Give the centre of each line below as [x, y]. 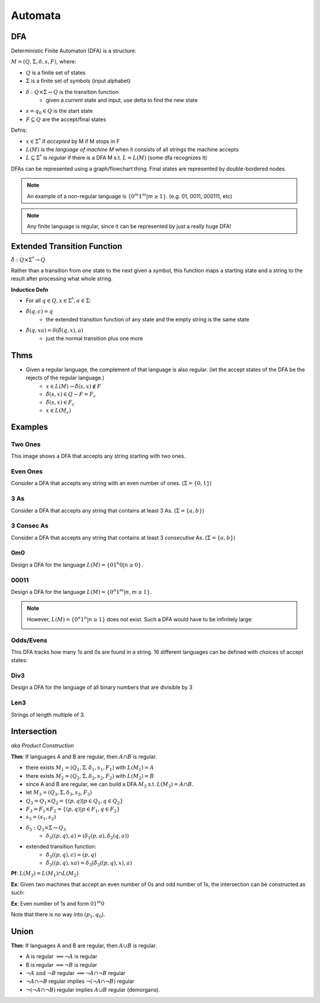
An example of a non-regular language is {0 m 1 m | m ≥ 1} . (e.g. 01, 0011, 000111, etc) [129, 196]
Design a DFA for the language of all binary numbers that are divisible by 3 [102, 687]
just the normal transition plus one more [95, 338]
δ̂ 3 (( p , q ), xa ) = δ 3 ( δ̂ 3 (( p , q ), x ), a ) [89, 863]
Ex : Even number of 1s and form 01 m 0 [58, 903]
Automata [36, 15]
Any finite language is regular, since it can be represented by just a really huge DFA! [129, 226]
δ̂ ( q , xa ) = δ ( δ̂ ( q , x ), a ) [55, 330]
